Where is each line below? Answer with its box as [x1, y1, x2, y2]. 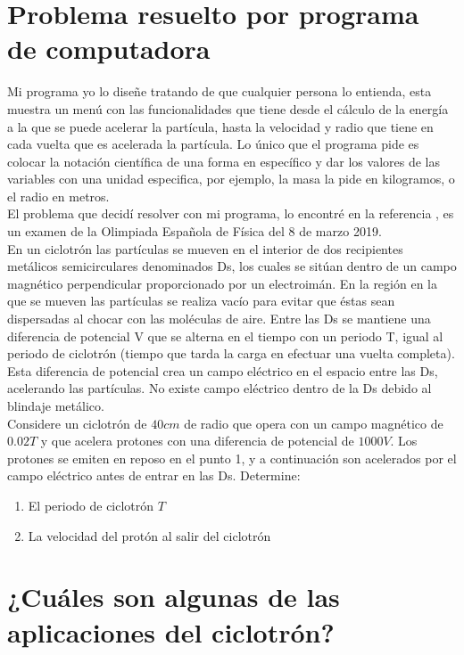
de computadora [7, 30, 211, 67]
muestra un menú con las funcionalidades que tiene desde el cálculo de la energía [7, 99, 449, 118]
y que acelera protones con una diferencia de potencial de [40, 431, 354, 450]
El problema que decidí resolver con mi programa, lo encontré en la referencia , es [7, 204, 454, 223]
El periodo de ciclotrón [28, 495, 154, 514]
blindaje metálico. [7, 397, 104, 414]
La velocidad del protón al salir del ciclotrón [28, 526, 271, 544]
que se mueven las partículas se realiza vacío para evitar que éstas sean [7, 291, 395, 310]
